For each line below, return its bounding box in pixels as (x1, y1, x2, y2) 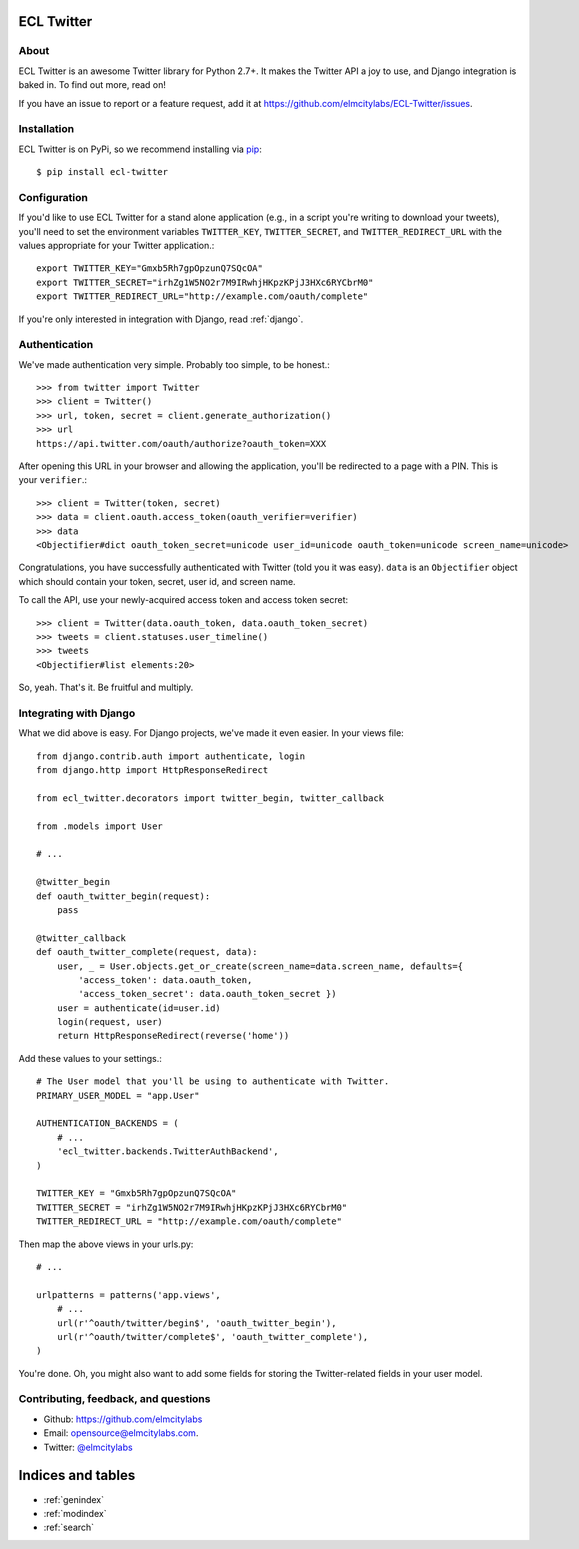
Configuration (18, 190, 89, 204)
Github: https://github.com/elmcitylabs (43, 1413, 203, 1425)
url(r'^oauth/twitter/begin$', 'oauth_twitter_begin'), (56, 1317, 337, 1329)
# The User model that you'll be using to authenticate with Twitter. (36, 1076, 390, 1087)
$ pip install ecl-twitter (36, 166, 169, 178)
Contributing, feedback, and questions (18, 1392, 211, 1406)
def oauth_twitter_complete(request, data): (36, 946, 259, 958)
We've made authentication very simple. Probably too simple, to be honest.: (18, 358, 330, 370)
